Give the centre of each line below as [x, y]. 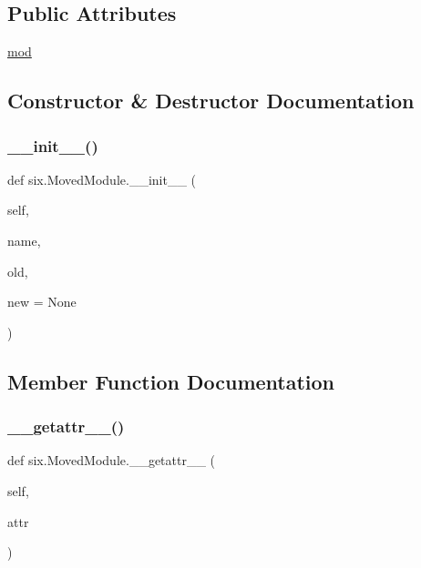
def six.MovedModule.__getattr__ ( [112, 460]
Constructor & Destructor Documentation [211, 101]
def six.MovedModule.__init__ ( [102, 179]
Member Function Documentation [171, 381]
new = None [42, 302]
